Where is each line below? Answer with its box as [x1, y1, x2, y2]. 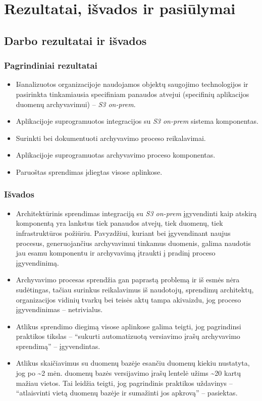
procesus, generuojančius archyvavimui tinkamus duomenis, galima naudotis [16, 237, 251, 248]
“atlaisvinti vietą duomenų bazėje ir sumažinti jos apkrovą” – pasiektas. [16, 387, 238, 398]
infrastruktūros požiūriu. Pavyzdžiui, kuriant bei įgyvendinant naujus [16, 227, 231, 238]
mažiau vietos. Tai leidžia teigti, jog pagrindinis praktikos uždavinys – [16, 377, 233, 388]
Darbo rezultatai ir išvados [4, 32, 147, 48]
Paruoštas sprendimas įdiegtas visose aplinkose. [16, 166, 163, 177]
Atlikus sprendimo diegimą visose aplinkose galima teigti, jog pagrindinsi [16, 321, 241, 331]
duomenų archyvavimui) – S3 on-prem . [16, 98, 136, 109]
